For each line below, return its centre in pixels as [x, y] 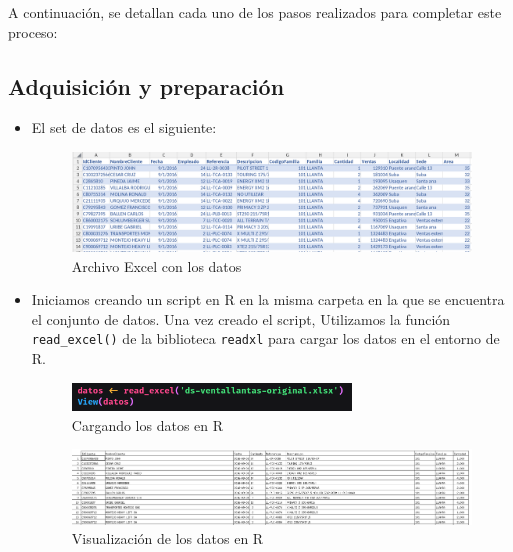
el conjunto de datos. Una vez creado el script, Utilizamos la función [241, 318]
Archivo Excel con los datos [156, 265]
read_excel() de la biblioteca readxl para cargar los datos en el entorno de [265, 338]
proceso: [33, 31]
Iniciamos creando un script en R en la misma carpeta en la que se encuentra [268, 299]
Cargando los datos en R [147, 424]
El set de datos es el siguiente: [124, 127]
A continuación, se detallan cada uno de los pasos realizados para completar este [255, 12]
